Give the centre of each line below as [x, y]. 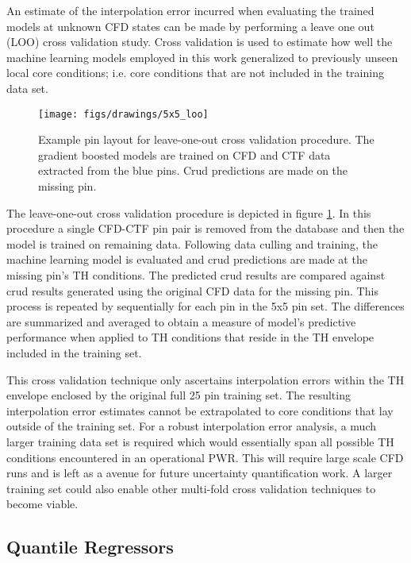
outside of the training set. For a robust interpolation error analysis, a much [192, 426]
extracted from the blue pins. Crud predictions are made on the [193, 170]
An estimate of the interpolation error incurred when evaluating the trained [190, 10]
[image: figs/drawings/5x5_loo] [123, 114]
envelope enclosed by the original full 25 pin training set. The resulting [179, 395]
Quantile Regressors [90, 547]
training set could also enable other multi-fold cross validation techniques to [191, 488]
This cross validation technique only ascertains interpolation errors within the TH [205, 379]
